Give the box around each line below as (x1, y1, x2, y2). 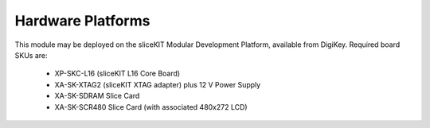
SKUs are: (14, 50, 48, 60)
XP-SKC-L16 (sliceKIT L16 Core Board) (54, 68, 181, 79)
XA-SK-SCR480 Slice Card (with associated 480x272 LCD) (54, 102, 248, 111)
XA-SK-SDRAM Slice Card (54, 91, 140, 101)
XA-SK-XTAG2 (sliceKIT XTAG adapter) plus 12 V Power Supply (54, 80, 261, 89)
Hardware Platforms (14, 12, 150, 29)
